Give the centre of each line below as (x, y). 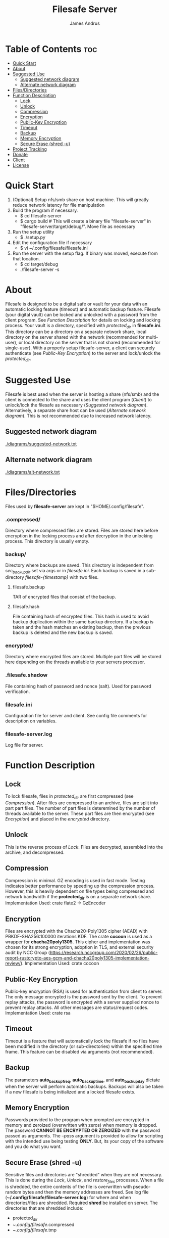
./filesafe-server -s (40, 269)
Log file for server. (24, 745)
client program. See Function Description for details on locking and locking (83, 320)
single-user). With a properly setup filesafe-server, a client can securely (80, 348)
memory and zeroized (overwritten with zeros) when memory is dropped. (81, 1125)
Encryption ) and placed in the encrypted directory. (58, 819)
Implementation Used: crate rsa (38, 1013)
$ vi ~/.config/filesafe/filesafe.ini (54, 248)
